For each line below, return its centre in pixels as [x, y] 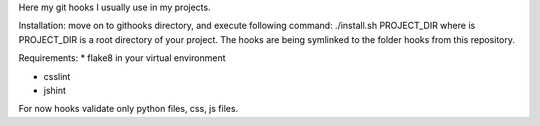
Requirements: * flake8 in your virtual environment [122, 58]
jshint [55, 90]
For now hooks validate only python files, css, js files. [128, 109]
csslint [57, 76]
